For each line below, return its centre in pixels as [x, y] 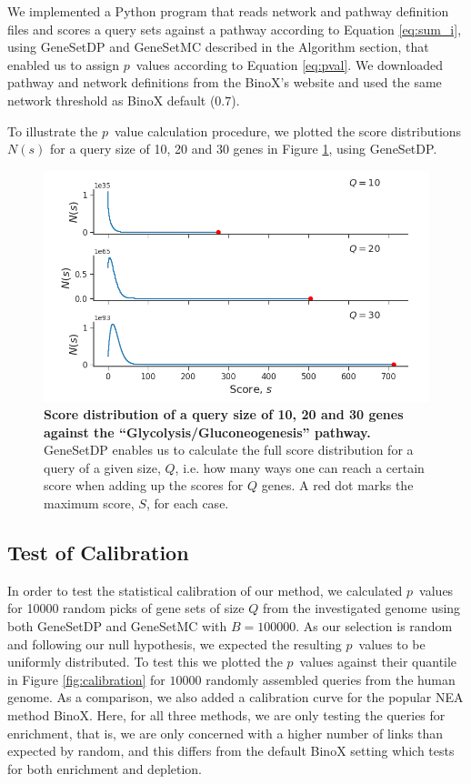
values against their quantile [378, 662]
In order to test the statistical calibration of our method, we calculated [205, 590]
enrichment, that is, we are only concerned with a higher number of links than [225, 733]
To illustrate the [53, 131]
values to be [392, 643]
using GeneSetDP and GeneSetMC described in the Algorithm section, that [218, 47]
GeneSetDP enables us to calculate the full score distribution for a [229, 450]
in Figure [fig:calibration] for [86, 679]
